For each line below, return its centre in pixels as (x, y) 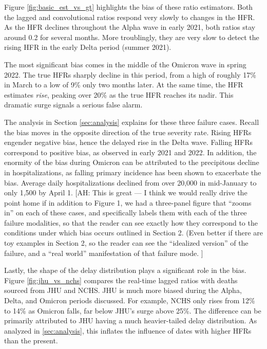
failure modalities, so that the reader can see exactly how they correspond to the (131, 222)
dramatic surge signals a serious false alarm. (73, 105)
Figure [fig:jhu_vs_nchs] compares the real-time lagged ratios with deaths (121, 280)
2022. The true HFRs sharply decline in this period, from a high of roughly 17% (130, 74)
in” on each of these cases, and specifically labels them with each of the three (126, 213)
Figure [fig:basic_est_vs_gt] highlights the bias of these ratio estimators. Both (129, 7)
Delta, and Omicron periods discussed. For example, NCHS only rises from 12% (130, 300)
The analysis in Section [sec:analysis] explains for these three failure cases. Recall (132, 122)
